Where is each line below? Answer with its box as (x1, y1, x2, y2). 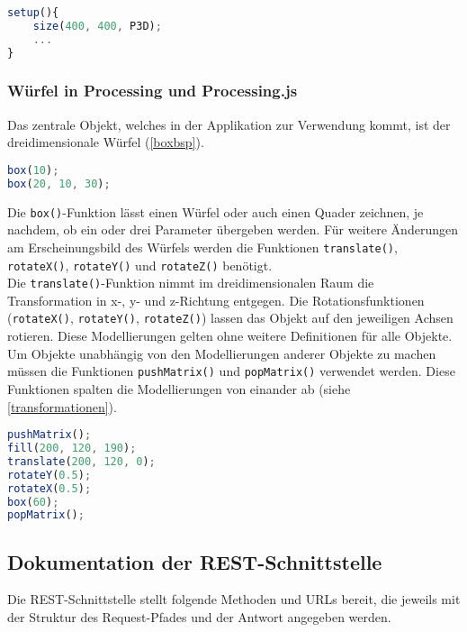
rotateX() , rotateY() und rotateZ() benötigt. (7, 255, 273, 274)
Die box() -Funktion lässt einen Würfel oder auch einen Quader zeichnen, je (7, 202, 424, 221)
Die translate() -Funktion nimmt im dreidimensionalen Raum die (7, 273, 374, 292)
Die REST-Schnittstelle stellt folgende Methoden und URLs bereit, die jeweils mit (7, 590, 461, 609)
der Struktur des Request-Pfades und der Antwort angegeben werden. (7, 608, 391, 627)
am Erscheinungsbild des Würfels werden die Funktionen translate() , (7, 237, 398, 256)
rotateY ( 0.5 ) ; (7, 468, 92, 481)
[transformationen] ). (7, 397, 117, 416)
